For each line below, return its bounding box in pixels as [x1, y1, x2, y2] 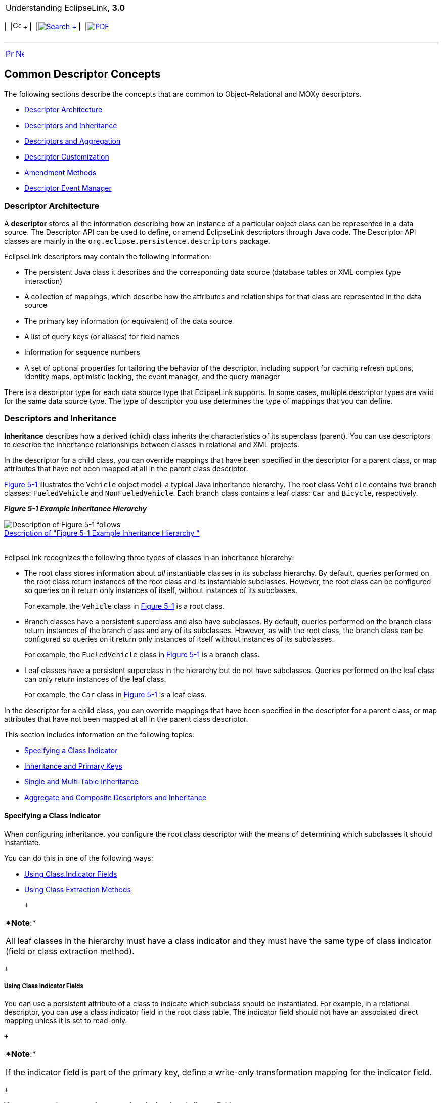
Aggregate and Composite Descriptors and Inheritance [24, 793, 207, 802]
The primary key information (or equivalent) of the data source [24, 316, 232, 325]
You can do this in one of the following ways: [4, 853, 153, 862]
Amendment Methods [24, 168, 97, 177]
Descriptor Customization [24, 152, 109, 161]
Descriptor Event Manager [24, 183, 112, 192]
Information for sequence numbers [24, 347, 140, 357]
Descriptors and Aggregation [24, 136, 121, 145]
